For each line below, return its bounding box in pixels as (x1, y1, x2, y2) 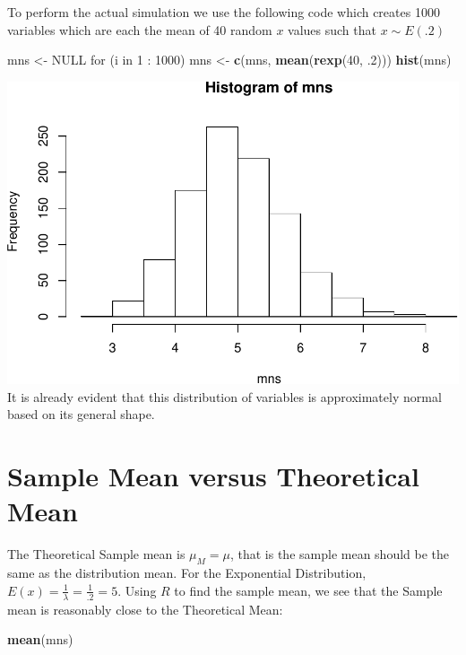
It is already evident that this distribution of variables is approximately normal (7, 387, 442, 406)
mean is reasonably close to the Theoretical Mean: (7, 599, 283, 618)
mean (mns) (7, 630, 73, 649)
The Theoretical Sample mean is (7, 545, 186, 563)
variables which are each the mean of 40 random (7, 20, 272, 39)
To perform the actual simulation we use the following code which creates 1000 (7, 3, 440, 21)
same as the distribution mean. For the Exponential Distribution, (7, 563, 367, 582)
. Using (117, 581, 157, 599)
